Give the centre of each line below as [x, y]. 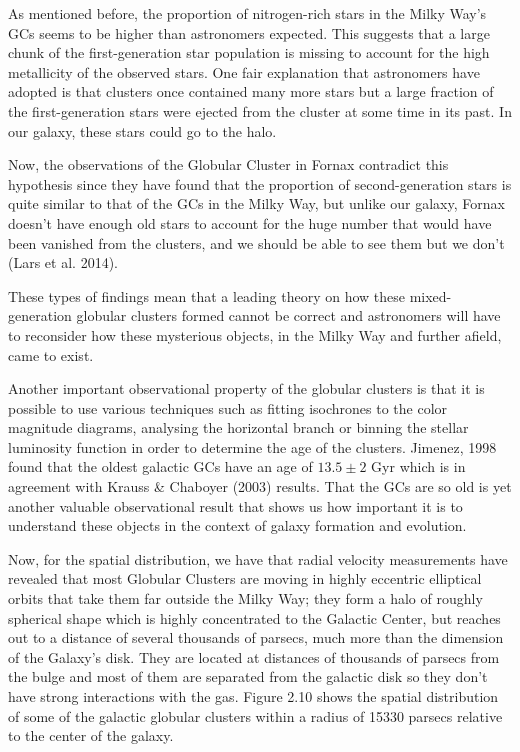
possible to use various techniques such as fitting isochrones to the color [228, 407]
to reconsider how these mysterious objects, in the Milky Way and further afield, [255, 334]
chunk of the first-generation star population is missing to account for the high [249, 52]
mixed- [430, 295]
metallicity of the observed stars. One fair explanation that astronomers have [244, 71]
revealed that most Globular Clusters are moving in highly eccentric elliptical [245, 578]
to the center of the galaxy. [91, 735]
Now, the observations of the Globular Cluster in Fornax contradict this [228, 164]
